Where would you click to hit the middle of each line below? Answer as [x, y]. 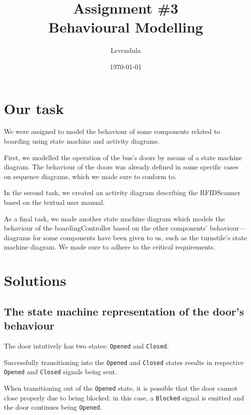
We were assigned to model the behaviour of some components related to [112, 131]
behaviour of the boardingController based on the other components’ [106, 228]
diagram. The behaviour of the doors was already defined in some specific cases [121, 167]
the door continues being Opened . [53, 407]
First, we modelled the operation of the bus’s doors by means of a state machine [123, 157]
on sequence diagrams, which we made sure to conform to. [90, 176]
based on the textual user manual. [54, 202]
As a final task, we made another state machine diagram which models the [114, 218]
